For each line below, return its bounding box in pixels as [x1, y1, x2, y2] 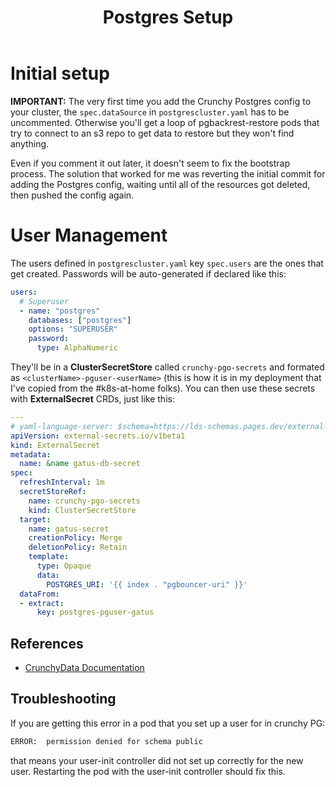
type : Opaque [36, 561, 92, 571]
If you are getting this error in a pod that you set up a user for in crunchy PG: [10, 717, 326, 729]
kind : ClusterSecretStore [28, 505, 137, 515]
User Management [10, 224, 168, 247]
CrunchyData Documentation [24, 662, 145, 674]
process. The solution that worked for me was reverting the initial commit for [10, 167, 326, 180]
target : [19, 514, 52, 525]
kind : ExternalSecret [10, 440, 101, 450]
